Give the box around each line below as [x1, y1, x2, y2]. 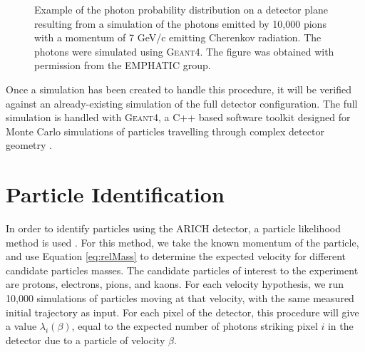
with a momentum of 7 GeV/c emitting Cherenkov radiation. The [34, 30, 322, 45]
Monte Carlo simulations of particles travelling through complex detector [6, 123, 324, 138]
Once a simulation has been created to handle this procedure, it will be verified [6, 81, 351, 96]
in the [327, 319, 354, 333]
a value [6, 319, 37, 333]
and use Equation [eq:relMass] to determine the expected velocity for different [6, 249, 346, 264]
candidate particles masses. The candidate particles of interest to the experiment [6, 262, 359, 277]
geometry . [6, 138, 52, 152]
